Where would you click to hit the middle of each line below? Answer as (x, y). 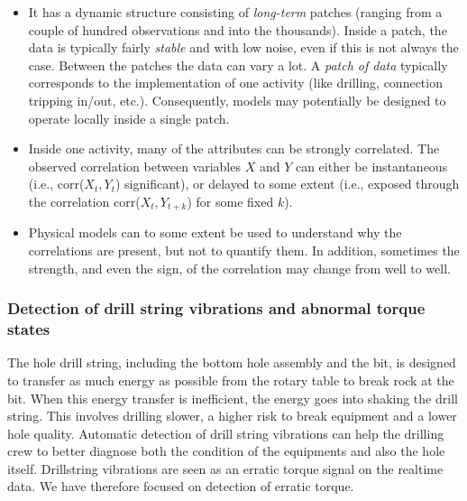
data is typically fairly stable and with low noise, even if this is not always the (243, 47)
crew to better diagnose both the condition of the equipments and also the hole (226, 451)
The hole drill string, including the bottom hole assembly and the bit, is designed (232, 362)
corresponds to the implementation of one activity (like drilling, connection (235, 83)
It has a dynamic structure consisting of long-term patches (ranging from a (235, 12)
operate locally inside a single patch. (129, 118)
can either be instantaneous (371, 166)
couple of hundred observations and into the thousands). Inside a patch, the (238, 29)
